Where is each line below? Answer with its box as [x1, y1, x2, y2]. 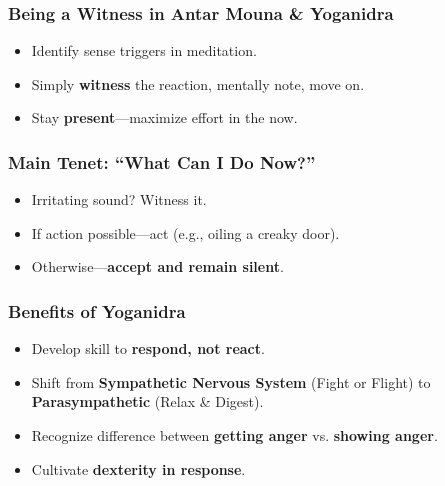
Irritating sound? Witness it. [31, 189, 207, 210]
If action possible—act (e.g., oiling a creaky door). [31, 222, 340, 243]
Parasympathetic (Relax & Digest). [31, 391, 264, 412]
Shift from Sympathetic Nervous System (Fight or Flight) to [31, 371, 431, 392]
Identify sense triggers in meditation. [31, 40, 257, 61]
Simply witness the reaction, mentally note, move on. [31, 73, 365, 94]
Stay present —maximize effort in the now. [31, 107, 298, 128]
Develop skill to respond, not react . [31, 338, 265, 359]
